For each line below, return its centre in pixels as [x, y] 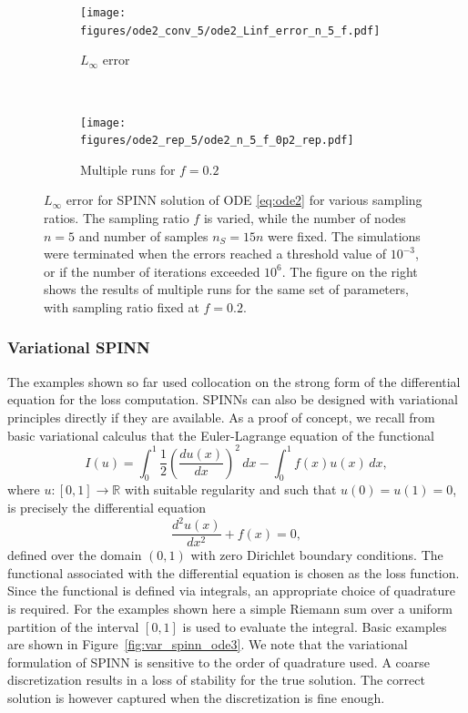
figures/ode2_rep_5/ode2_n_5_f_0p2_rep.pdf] [217, 141]
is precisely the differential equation [107, 508]
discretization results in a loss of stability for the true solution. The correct [216, 680]
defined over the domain [75, 555]
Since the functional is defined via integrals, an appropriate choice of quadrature [231, 591]
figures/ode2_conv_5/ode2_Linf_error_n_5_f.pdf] [230, 31]
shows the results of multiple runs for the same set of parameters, [226, 289]
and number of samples [143, 235]
